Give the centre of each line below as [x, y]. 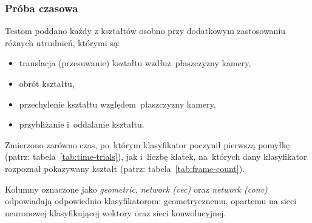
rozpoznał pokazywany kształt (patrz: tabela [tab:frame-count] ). [125, 168]
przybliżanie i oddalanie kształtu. [82, 124]
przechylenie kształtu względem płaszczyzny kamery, [117, 104]
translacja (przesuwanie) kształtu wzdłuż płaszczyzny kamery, [135, 63]
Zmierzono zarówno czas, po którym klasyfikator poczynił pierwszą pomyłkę [148, 144]
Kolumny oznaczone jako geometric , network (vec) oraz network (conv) [136, 189]
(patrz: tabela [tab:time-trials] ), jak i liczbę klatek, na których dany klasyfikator [156, 156]
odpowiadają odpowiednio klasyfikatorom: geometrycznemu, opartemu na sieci [151, 201]
